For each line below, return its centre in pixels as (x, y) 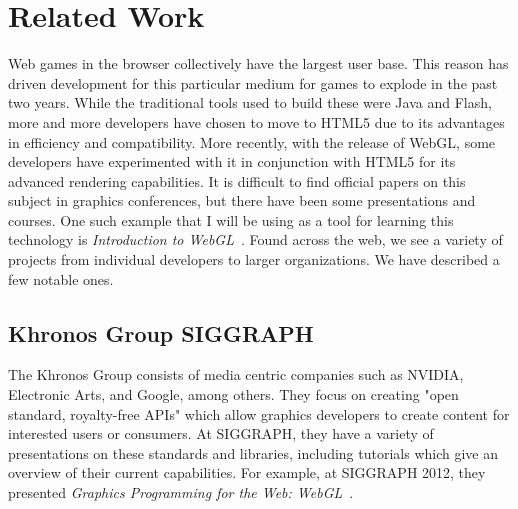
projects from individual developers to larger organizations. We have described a (254, 259)
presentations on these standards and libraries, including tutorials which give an (253, 452)
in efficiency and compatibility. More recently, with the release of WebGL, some (252, 141)
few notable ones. (61, 278)
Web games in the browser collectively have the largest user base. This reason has (258, 63)
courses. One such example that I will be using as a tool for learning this (231, 219)
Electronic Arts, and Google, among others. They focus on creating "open (233, 394)
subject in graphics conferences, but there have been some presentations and (242, 200)
